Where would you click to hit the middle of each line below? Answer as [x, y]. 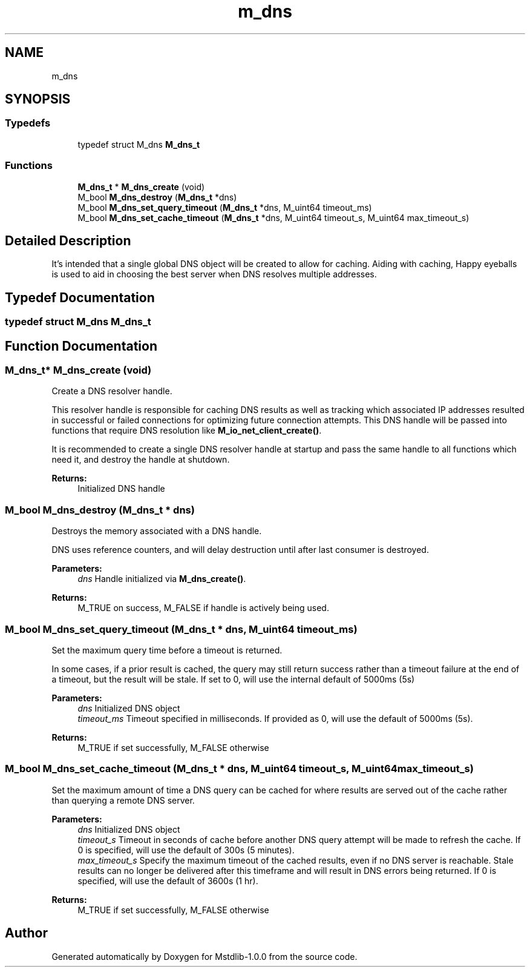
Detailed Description [68, 240]
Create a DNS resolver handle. [112, 391]
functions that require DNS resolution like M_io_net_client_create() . [187, 431]
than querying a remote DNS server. [123, 800]
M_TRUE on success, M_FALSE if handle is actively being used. [203, 608]
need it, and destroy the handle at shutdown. [141, 460]
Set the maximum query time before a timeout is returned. [167, 650]
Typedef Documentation [80, 297]
